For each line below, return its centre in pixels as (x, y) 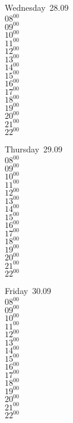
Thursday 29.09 (34, 149)
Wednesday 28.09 (37, 7)
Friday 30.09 (28, 291)
